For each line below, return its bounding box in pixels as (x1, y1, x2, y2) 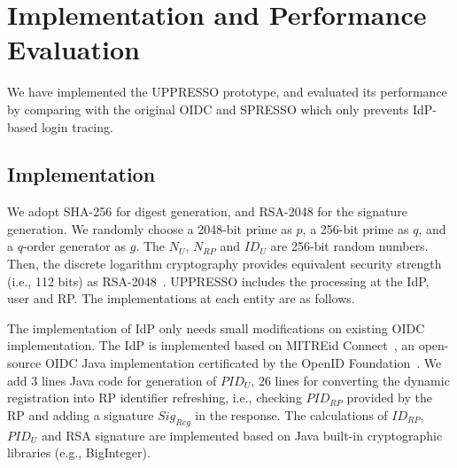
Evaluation (7, 31, 140, 67)
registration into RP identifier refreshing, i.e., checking (7, 388, 302, 407)
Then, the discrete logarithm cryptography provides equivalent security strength (7, 254, 442, 273)
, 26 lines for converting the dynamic (251, 370, 450, 389)
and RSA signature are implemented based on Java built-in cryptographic (41, 425, 443, 444)
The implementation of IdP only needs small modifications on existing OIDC (7, 318, 425, 337)
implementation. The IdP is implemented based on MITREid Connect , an (7, 336, 415, 355)
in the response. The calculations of (195, 405, 388, 424)
